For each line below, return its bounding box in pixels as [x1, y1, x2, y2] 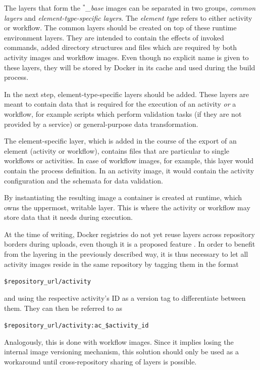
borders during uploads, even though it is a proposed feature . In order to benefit [4, 239, 255, 249]
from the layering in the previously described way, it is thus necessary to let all [4, 249, 248, 259]
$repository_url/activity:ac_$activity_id [4, 322, 149, 330]
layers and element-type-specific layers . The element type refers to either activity [4, 12, 252, 23]
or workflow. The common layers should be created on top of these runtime [4, 22, 237, 33]
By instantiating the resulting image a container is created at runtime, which [4, 192, 242, 203]
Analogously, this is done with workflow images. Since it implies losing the [4, 336, 234, 347]
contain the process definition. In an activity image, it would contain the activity [4, 165, 254, 175]
